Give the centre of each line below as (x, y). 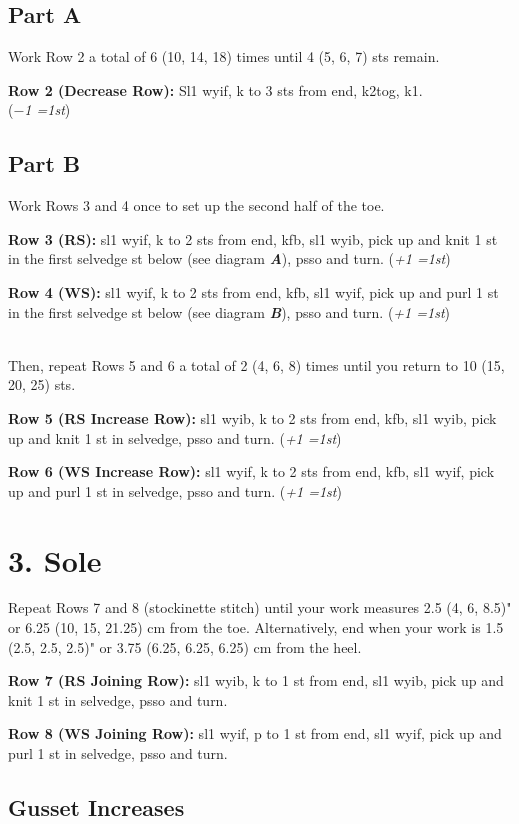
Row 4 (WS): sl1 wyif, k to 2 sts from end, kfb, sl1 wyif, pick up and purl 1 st (253, 291)
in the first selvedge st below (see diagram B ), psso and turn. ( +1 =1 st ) (229, 311)
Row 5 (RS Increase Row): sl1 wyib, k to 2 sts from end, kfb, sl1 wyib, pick (252, 417)
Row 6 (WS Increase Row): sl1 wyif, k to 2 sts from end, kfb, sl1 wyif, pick (251, 471)
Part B (44, 163)
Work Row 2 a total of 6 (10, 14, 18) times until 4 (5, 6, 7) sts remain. (224, 56)
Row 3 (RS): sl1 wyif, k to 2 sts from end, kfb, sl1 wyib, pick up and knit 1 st (253, 238)
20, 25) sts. (42, 384)
